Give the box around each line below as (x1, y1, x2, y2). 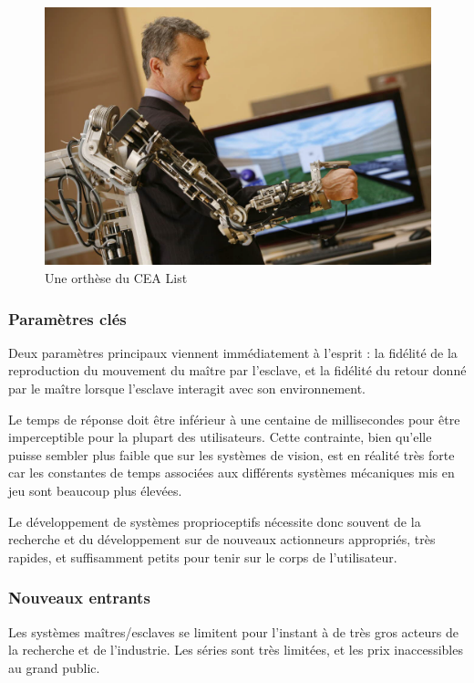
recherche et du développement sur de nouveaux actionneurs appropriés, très (8, 530, 436, 549)
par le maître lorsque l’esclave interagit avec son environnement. (8, 378, 366, 397)
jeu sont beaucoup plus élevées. (8, 480, 182, 499)
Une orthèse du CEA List (45, 268, 188, 287)
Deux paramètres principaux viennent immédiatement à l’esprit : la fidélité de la (8, 342, 458, 362)
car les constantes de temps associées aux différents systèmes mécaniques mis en (8, 463, 455, 482)
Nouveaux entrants (8, 586, 150, 609)
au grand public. (8, 657, 100, 677)
